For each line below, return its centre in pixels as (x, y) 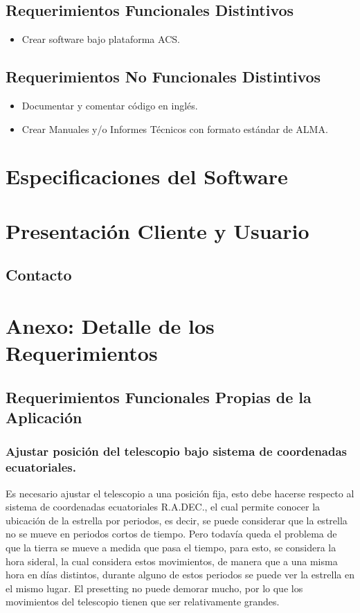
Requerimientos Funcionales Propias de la (159, 397)
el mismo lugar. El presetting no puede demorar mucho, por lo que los (154, 588)
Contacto (39, 275)
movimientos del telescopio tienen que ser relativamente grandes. (143, 602)
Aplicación (44, 417)
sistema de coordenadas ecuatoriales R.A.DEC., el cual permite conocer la (163, 507)
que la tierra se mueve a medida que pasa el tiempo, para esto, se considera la (171, 547)
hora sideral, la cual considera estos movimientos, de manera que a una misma (172, 561)
